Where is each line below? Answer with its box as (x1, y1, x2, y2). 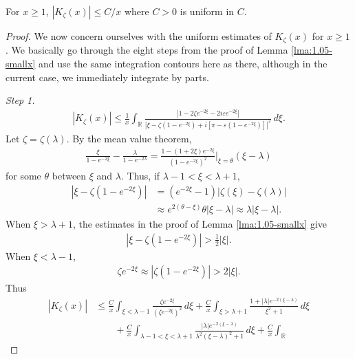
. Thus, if (121, 168, 160, 183)
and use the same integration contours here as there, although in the (38, 56, 327, 71)
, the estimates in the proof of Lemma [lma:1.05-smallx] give (72, 217, 327, 231)
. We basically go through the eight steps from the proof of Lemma (6, 43, 288, 57)
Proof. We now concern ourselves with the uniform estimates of (6, 29, 272, 43)
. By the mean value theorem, (66, 131, 192, 146)
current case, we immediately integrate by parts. (6, 69, 209, 84)
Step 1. (6, 93, 35, 107)
